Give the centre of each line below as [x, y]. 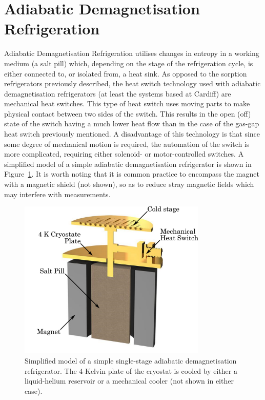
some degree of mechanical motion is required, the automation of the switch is [127, 144]
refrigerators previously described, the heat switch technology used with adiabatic [132, 83]
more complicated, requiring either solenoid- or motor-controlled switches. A [124, 154]
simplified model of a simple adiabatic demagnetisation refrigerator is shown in [128, 164]
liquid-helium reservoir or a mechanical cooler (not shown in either [129, 381]
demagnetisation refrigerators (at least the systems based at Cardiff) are [118, 93]
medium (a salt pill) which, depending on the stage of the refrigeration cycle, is [129, 63]
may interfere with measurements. [57, 194]
